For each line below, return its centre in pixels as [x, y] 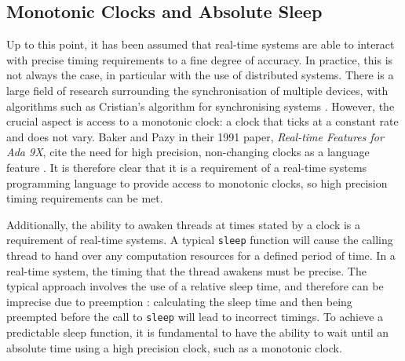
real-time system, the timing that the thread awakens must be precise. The [186, 270]
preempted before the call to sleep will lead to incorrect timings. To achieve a [195, 317]
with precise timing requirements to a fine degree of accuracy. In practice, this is [200, 59]
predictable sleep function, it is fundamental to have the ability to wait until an [198, 332]
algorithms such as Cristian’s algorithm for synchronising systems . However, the [201, 106]
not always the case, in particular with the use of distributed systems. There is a [200, 75]
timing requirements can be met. [85, 198]
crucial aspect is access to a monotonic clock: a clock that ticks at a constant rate [202, 121]
